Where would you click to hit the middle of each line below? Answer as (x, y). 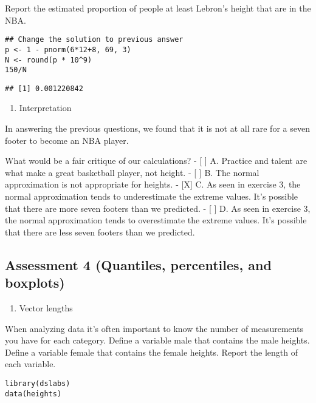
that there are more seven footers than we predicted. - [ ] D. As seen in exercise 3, (158, 208)
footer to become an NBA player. (67, 140)
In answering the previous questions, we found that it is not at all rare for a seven (157, 128)
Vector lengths (46, 308)
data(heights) (33, 394)
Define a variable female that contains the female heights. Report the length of (152, 352)
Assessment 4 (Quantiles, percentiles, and (138, 264)
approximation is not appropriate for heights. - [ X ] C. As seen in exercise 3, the (153, 184)
